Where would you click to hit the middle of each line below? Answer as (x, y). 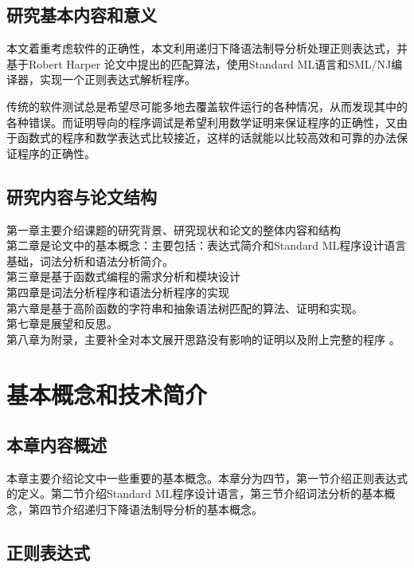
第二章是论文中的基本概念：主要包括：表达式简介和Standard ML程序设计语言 (207, 245)
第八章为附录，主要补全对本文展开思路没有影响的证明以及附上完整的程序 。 (203, 339)
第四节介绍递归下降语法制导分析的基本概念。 (145, 509)
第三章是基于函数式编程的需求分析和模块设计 (123, 276)
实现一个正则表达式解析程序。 (117, 79)
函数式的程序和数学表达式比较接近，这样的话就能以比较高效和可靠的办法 (207, 138)
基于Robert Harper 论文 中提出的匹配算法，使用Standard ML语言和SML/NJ (199, 63)
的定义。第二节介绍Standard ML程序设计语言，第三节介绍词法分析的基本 (195, 493)
